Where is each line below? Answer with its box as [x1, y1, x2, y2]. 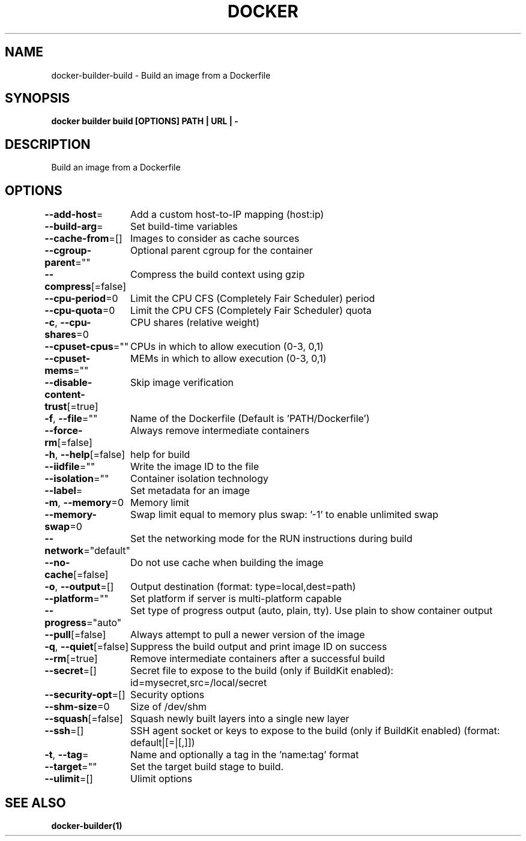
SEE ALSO [5, 795, 66, 810]
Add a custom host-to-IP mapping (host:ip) [130, 208, 324, 221]
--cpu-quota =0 [44, 304, 115, 317]
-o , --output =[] [44, 580, 114, 593]
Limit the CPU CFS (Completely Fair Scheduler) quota [130, 304, 372, 317]
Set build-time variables [130, 220, 238, 233]
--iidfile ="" [44, 460, 95, 473]
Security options [130, 689, 205, 701]
